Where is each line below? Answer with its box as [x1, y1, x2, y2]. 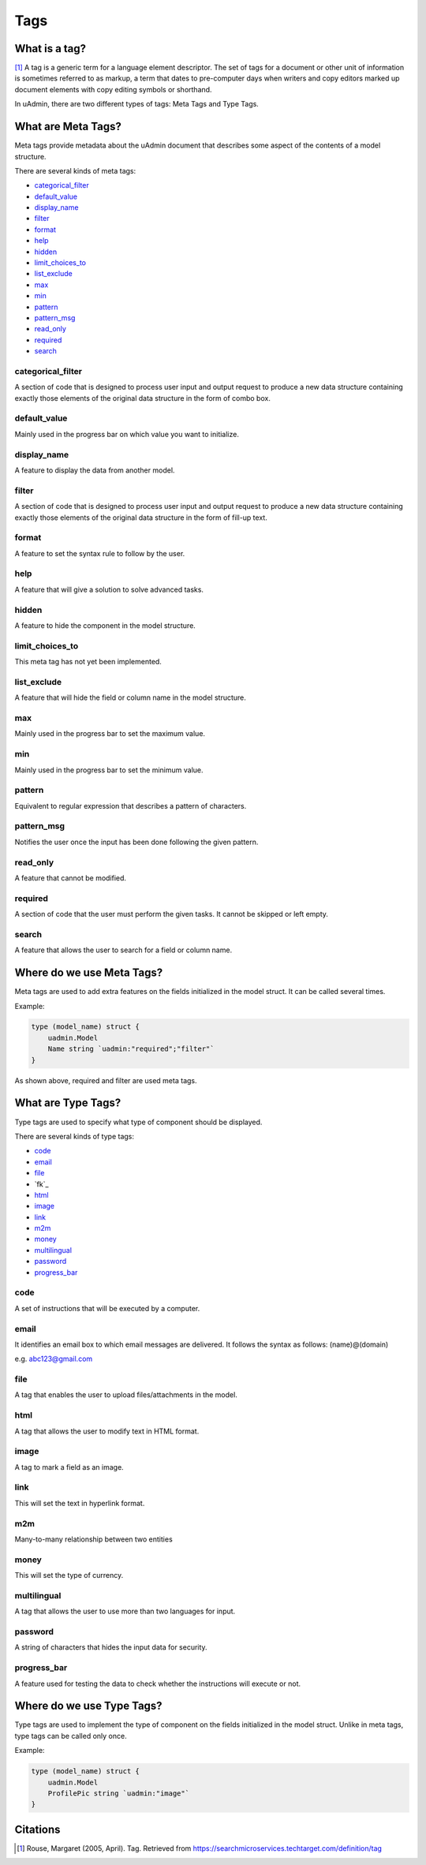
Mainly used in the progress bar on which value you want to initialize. [14, 429, 240, 439]
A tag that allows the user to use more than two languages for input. [14, 1606, 236, 1616]
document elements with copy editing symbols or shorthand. [14, 84, 212, 94]
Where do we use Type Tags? [14, 1699, 163, 1713]
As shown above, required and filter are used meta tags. [14, 1075, 197, 1085]
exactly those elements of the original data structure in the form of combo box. [14, 393, 271, 402]
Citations [14, 1822, 61, 1836]
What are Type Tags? [14, 1097, 121, 1110]
